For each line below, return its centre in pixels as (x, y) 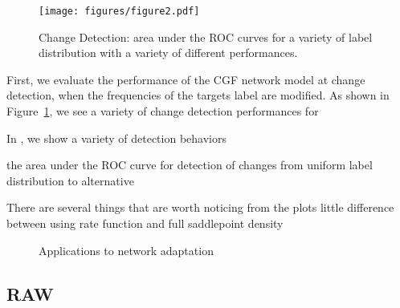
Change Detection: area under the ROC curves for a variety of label (206, 36)
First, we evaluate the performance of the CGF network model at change (186, 79)
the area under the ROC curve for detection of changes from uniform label (190, 165)
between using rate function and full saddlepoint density (145, 223)
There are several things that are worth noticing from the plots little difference (200, 207)
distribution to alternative (70, 180)
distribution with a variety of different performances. (168, 53)
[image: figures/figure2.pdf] (119, 11)
